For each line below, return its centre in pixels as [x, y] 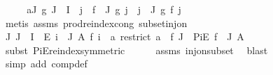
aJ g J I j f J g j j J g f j [104, 9]
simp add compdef [46, 64]
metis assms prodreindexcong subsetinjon [96, 23]
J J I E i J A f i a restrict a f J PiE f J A [125, 36]
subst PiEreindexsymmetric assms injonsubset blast [136, 50]
